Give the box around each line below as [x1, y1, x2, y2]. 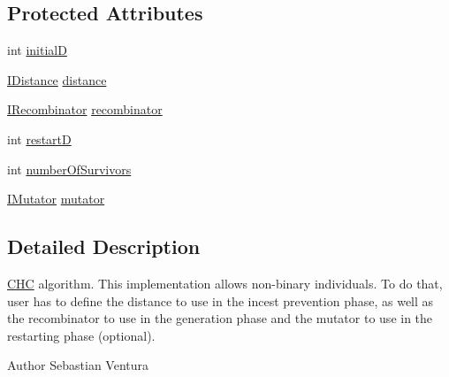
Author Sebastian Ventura [7, 356, 149, 374]
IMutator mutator [7, 189, 105, 208]
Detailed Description [7, 233, 201, 260]
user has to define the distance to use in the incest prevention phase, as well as [7, 291, 434, 310]
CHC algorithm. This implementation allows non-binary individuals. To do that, [7, 273, 443, 292]
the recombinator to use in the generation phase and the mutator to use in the [7, 309, 433, 327]
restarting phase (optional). [7, 326, 156, 344]
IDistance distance [7, 70, 107, 88]
